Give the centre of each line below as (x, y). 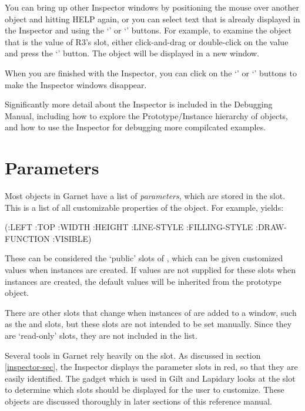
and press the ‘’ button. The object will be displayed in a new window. (132, 53)
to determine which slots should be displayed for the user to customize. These (145, 390)
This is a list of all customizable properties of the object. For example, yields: (144, 207)
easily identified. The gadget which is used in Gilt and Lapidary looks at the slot (150, 378)
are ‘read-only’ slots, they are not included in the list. (101, 335)
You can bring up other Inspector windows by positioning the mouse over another (152, 7)
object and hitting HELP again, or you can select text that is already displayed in (152, 18)
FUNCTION (27, 238)
